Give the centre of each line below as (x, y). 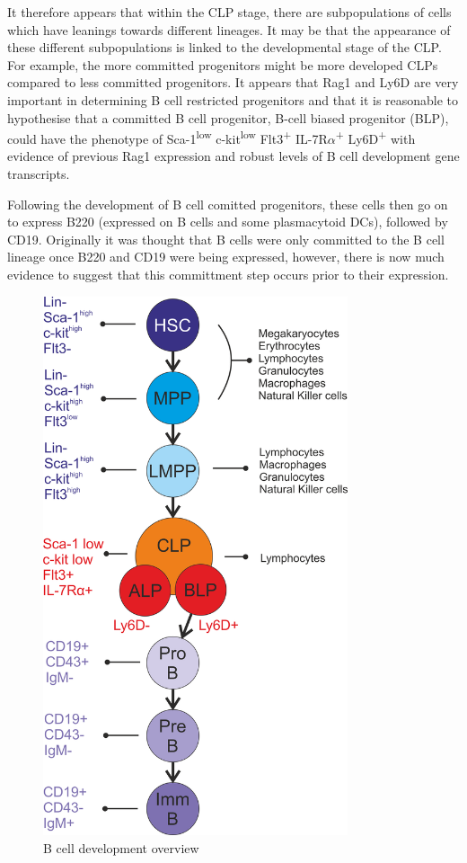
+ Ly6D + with (375, 137)
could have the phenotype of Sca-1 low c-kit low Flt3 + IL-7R (167, 137)
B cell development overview (121, 848)
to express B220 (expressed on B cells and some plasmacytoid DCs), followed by (228, 222)
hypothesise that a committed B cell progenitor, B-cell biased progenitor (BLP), (228, 117)
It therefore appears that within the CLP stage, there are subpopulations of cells (229, 12)
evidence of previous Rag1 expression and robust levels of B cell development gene (233, 156)
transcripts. (39, 173)
